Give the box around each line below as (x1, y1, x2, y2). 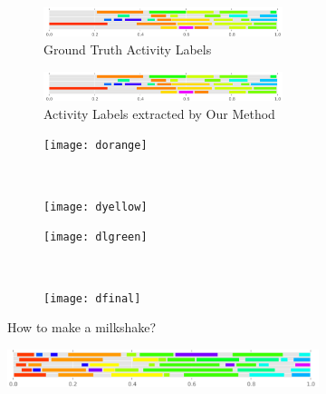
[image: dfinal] (43, 291, 141, 305)
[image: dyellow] (43, 200, 148, 213)
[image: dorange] (43, 139, 148, 153)
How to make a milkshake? (7, 318, 157, 337)
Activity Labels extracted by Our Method (43, 103, 275, 123)
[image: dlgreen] (43, 231, 148, 244)
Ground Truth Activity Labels (43, 40, 212, 59)
